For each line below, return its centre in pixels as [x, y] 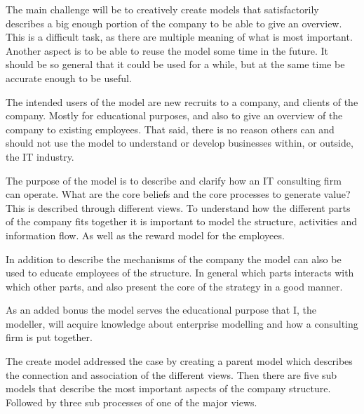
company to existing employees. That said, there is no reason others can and [170, 129]
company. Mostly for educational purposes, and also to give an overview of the [174, 115]
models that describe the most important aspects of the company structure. [168, 388]
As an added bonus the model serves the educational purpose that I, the [161, 310]
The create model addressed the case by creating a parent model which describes [179, 361]
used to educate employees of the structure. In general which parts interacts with [180, 273]
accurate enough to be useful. [69, 78]
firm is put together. [49, 337]
